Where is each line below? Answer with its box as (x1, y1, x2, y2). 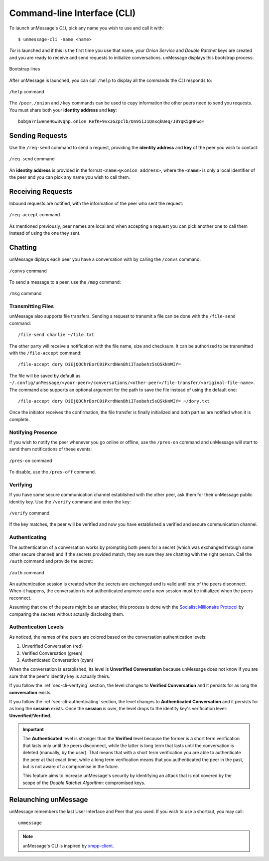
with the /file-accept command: (9, 350, 82, 356)
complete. (9, 416, 30, 422)
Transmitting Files (9, 303, 54, 310)
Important (22, 727, 44, 733)
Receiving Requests (9, 187, 73, 196)
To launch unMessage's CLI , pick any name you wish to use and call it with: (9, 25, 164, 31)
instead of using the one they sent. (9, 230, 81, 236)
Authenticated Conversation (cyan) (21, 657, 94, 663)
